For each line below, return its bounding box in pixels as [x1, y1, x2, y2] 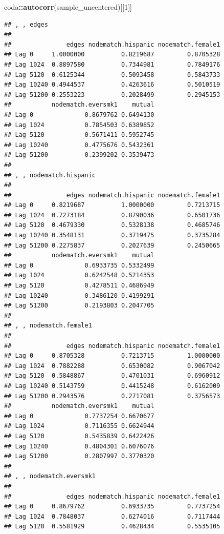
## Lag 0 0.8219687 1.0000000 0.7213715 [4, 201, 220, 209]
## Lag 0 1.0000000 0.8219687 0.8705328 [4, 51, 220, 58]
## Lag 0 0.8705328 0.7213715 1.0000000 [4, 352, 220, 360]
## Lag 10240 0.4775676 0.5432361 [4, 141, 154, 149]
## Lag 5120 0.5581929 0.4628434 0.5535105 [4, 523, 220, 530]
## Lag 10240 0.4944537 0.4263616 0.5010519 [4, 81, 220, 89]
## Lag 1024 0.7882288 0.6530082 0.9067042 [4, 362, 220, 369]
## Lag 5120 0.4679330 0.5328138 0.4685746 [4, 221, 220, 229]
